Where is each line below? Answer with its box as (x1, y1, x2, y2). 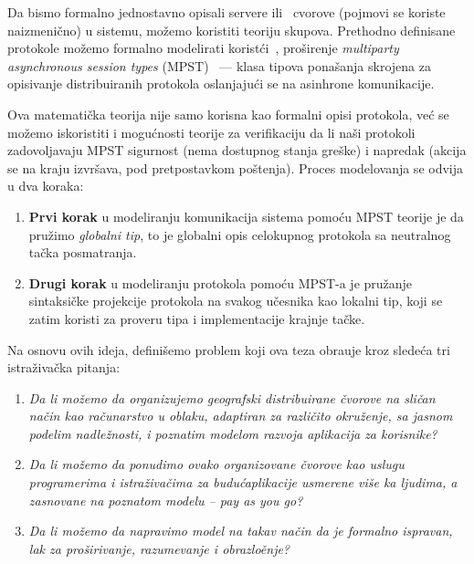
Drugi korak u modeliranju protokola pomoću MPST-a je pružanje (28, 273, 413, 292)
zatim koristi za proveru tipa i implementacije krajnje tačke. (28, 308, 365, 328)
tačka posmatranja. (28, 243, 137, 262)
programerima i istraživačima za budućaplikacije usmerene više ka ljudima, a (28, 473, 458, 492)
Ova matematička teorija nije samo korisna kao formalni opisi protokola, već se (7, 104, 449, 123)
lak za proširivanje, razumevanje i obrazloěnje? (28, 538, 290, 558)
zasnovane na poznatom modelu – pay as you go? (28, 490, 303, 509)
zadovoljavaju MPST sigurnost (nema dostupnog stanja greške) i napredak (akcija (7, 141, 467, 160)
